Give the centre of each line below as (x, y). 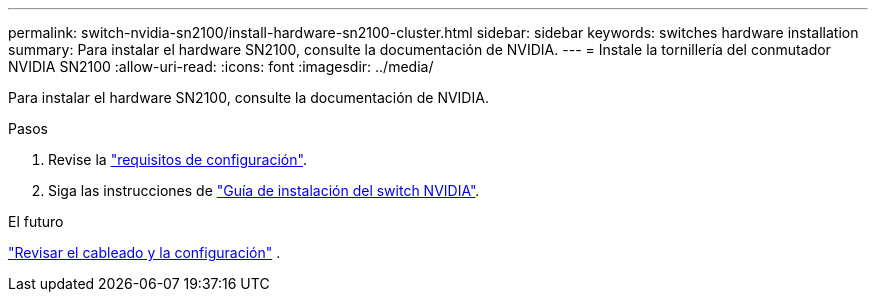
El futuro (36, 221)
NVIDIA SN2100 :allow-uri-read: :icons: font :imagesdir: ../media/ (221, 66)
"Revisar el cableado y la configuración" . (144, 252)
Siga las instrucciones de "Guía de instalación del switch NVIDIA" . (264, 190)
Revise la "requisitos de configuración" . (177, 159)
